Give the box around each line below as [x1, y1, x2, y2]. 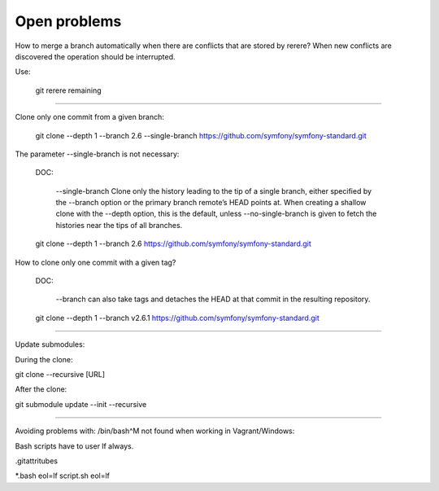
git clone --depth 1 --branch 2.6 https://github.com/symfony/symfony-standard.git [35, 239, 312, 248]
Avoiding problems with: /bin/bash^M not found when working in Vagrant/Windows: [15, 426, 295, 436]
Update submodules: [15, 340, 85, 349]
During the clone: [15, 354, 73, 364]
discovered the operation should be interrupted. [15, 51, 176, 61]
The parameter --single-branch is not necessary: [15, 149, 180, 159]
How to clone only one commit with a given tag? [15, 257, 176, 267]
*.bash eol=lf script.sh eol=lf [15, 471, 110, 480]
